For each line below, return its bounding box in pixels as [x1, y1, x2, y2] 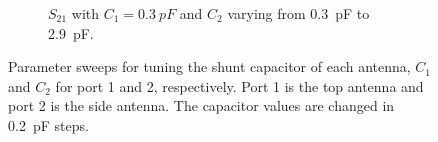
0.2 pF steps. [8, 114, 89, 135]
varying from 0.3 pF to [227, 3, 370, 23]
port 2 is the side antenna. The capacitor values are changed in [8, 95, 395, 116]
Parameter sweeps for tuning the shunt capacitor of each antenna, [8, 56, 411, 77]
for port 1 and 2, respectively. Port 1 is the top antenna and [55, 75, 424, 96]
